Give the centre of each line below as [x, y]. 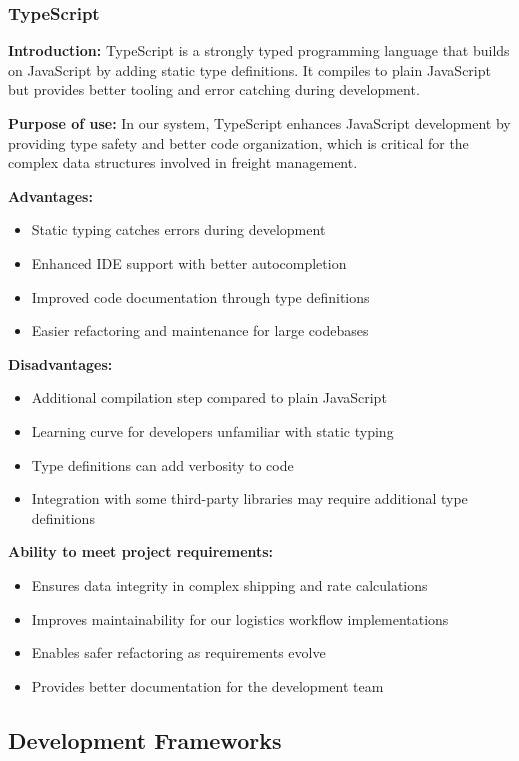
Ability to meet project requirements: [141, 551]
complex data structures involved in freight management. [183, 162]
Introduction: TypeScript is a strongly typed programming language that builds [259, 50]
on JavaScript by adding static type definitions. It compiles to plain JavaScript [249, 69]
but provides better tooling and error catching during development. [214, 89]
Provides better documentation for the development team [207, 685]
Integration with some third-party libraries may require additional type [249, 498]
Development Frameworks [145, 739]
